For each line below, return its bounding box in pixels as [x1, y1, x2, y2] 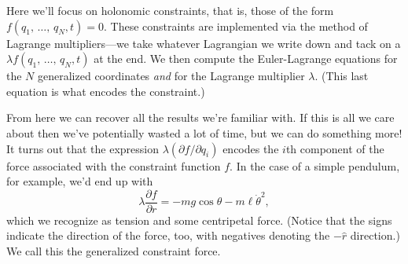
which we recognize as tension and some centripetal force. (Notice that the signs [6, 211, 392, 228]
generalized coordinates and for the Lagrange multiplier [38, 68, 305, 84]
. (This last [314, 68, 369, 84]
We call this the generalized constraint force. [6, 243, 221, 258]
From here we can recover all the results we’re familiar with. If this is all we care [6, 109, 395, 126]
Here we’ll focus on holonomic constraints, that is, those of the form [6, 2, 334, 18]
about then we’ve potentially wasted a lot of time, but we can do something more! [6, 124, 402, 141]
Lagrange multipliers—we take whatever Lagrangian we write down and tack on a [6, 35, 401, 51]
